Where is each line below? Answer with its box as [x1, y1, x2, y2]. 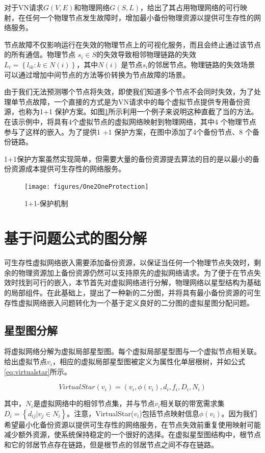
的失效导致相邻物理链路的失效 [96, 49, 197, 60]
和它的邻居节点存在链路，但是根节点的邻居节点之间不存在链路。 [4, 439, 218, 450]
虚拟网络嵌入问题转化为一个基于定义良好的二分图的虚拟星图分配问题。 [18, 297, 254, 308]
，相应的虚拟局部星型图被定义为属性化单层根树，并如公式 [52, 356, 245, 367]
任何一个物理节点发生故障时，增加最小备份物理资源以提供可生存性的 [25, 12, 254, 22]
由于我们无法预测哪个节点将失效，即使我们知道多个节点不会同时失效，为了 [4, 86, 254, 97]
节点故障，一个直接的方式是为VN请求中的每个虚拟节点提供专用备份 [18, 96, 243, 107]
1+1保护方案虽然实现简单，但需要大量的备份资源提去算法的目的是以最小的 [4, 153, 252, 164]
